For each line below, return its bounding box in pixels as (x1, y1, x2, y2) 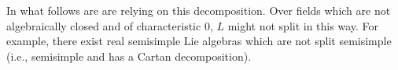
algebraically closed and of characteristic (6, 17, 201, 33)
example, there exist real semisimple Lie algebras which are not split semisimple (6, 33, 392, 49)
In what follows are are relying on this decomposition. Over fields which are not (6, 2, 391, 18)
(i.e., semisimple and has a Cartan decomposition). (6, 47, 252, 64)
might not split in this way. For (227, 17, 378, 33)
